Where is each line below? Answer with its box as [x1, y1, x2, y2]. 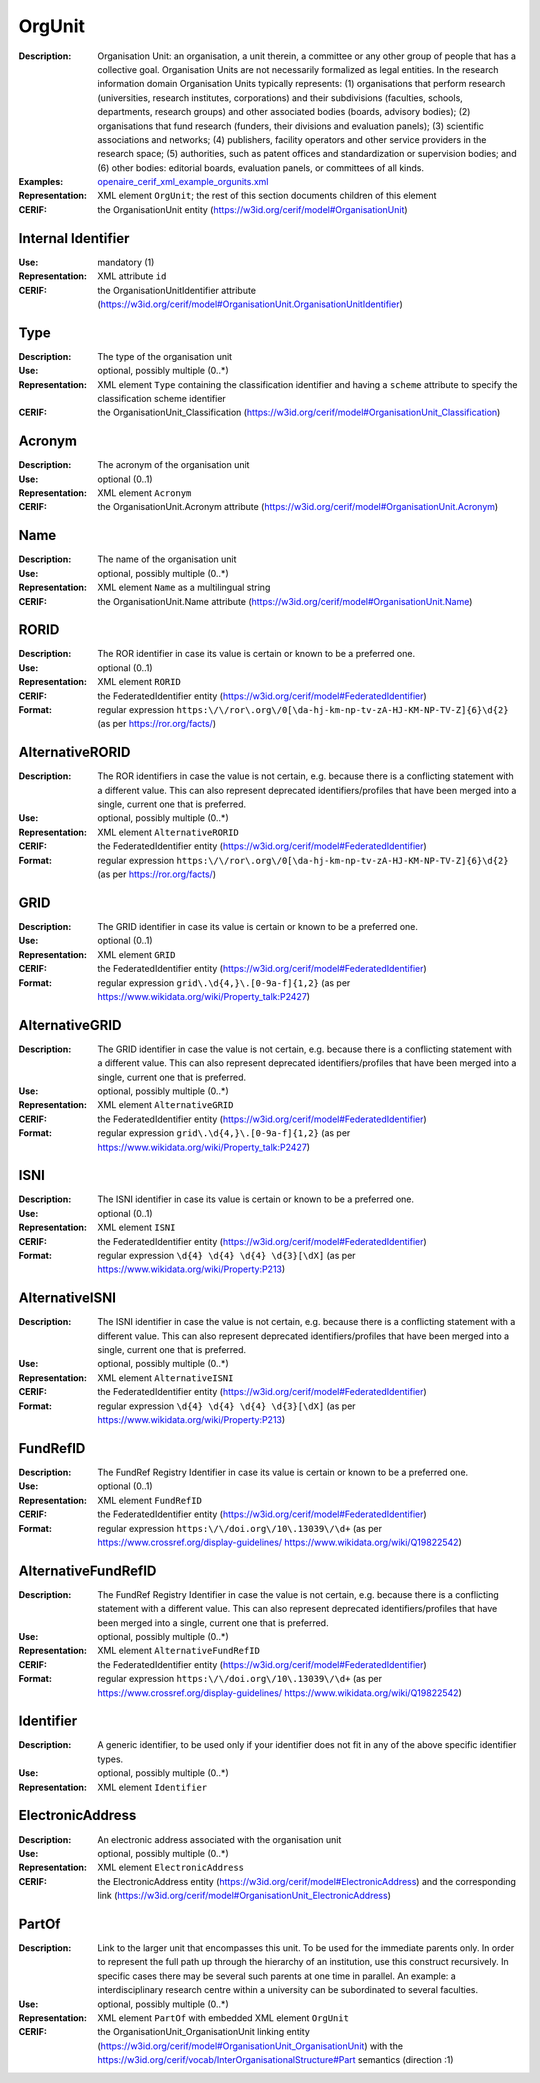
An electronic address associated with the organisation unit [97, 1833, 342, 1845]
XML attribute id [97, 270, 167, 282]
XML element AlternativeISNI [97, 1371, 234, 1384]
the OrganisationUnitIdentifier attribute [97, 284, 257, 296]
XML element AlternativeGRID [97, 1099, 234, 1111]
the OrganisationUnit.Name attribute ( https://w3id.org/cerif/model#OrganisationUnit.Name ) [97, 595, 473, 607]
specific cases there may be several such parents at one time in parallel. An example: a [97, 1970, 457, 1982]
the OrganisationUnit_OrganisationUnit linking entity [97, 2026, 310, 2038]
